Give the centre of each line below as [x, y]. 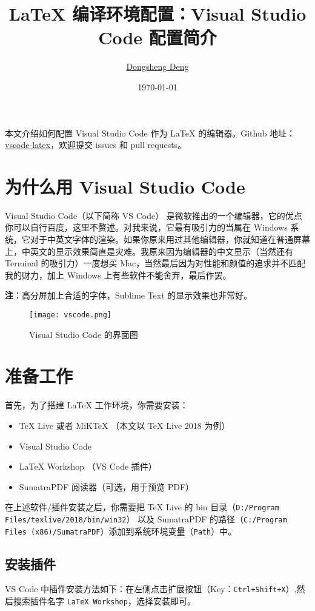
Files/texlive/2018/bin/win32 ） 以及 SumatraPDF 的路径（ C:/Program [146, 518]
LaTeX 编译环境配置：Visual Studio [157, 14]
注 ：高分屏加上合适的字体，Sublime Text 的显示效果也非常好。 [129, 295]
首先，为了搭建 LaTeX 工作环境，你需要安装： [97, 405]
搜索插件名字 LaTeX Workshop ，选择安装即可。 [104, 601]
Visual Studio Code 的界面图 [84, 334]
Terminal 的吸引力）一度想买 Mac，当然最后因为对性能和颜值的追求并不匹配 [155, 263]
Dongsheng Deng [157, 66]
